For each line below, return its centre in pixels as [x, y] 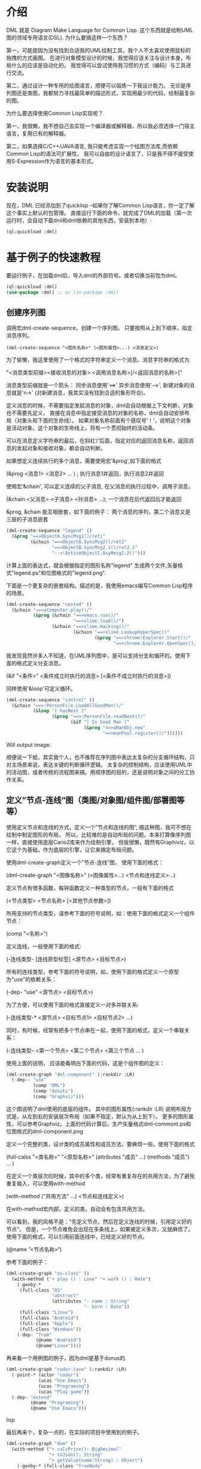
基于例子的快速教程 [54, 257]
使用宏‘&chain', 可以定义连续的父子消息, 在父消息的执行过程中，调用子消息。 [100, 487]
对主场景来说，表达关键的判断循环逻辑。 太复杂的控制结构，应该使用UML [97, 764]
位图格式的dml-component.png [45, 1131]
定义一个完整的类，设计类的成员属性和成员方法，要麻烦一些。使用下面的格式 [100, 1144]
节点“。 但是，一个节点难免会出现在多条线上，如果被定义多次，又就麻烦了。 [100, 1229]
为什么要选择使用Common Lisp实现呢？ [55, 113]
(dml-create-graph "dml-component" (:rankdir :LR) [71, 1074]
